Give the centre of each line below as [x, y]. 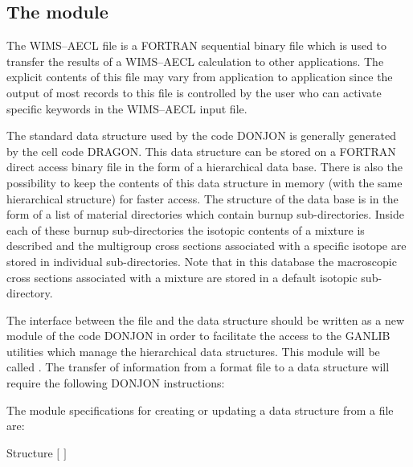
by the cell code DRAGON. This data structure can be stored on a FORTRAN [201, 151]
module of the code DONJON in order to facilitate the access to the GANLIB [198, 336]
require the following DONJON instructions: [116, 383]
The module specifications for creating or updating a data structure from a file [200, 410]
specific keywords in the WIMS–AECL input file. [127, 108]
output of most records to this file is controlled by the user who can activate [194, 92]
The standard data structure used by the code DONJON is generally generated [202, 135]
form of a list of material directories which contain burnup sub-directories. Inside [205, 214]
